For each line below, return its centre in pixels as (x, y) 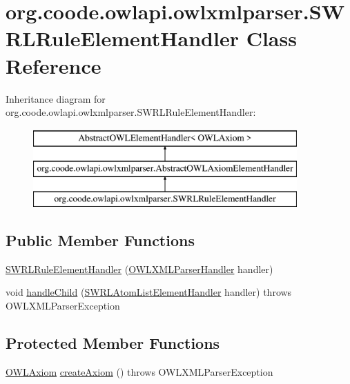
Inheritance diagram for (56, 98)
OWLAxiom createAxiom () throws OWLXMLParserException (139, 371)
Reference (54, 65)
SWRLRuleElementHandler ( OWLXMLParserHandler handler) (139, 269)
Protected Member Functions (113, 343)
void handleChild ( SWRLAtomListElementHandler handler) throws (149, 292)
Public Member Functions (100, 240)
